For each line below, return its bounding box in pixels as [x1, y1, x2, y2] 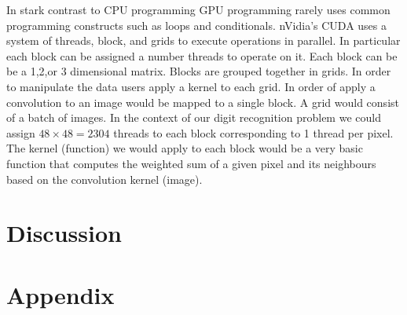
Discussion [6, 217, 122, 249]
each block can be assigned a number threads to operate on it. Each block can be [6, 47, 398, 64]
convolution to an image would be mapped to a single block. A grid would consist [6, 93, 399, 110]
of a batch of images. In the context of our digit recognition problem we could [6, 109, 381, 126]
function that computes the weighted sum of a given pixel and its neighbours [6, 155, 376, 171]
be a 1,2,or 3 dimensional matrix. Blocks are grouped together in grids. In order [6, 63, 391, 79]
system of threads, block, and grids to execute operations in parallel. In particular [6, 32, 401, 49]
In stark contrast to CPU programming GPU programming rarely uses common [6, 2, 390, 17]
